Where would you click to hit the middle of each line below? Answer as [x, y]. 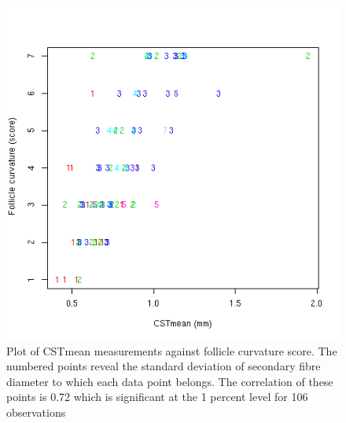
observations [36, 412]
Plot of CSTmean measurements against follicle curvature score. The [172, 350]
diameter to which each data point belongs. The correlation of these [170, 381]
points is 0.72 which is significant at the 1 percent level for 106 [157, 397]
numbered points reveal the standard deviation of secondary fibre [164, 366]
